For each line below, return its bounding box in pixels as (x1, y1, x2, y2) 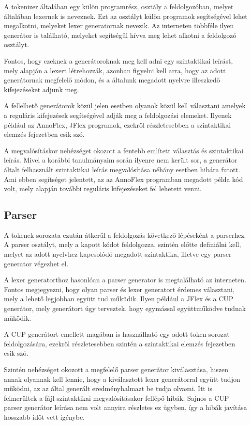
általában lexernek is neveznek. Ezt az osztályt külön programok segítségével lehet (4, 11, 248, 21)
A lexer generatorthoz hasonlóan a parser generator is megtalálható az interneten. (4, 275, 247, 285)
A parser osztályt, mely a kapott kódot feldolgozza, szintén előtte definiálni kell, (4, 239, 241, 249)
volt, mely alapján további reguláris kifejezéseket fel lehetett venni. (4, 183, 202, 194)
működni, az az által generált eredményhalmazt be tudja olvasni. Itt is (4, 383, 213, 393)
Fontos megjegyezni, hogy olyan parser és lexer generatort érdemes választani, (4, 284, 235, 294)
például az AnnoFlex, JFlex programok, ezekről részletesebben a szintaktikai (4, 119, 231, 130)
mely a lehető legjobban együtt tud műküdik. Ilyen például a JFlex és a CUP (4, 294, 234, 304)
